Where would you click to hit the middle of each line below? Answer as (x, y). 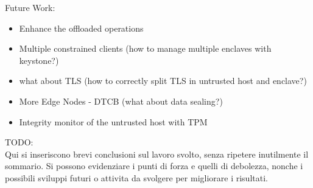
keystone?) (39, 60)
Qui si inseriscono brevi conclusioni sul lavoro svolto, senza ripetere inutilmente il (157, 154)
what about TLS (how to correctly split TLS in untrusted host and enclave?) (163, 81)
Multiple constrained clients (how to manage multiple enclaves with (145, 48)
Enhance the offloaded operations (81, 28)
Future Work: (30, 7)
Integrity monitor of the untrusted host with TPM (113, 121)
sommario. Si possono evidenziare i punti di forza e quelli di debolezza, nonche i (154, 166)
